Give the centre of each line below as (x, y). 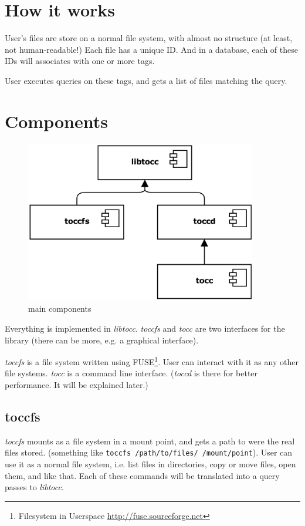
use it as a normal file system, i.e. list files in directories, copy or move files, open (150, 464)
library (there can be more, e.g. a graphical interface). (102, 340)
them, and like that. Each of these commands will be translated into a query (142, 475)
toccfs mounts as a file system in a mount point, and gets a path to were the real (150, 441)
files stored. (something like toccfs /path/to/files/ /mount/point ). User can (149, 452)
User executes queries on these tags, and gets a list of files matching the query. (146, 80)
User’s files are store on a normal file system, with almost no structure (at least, (149, 38)
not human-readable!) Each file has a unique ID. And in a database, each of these (151, 49)
